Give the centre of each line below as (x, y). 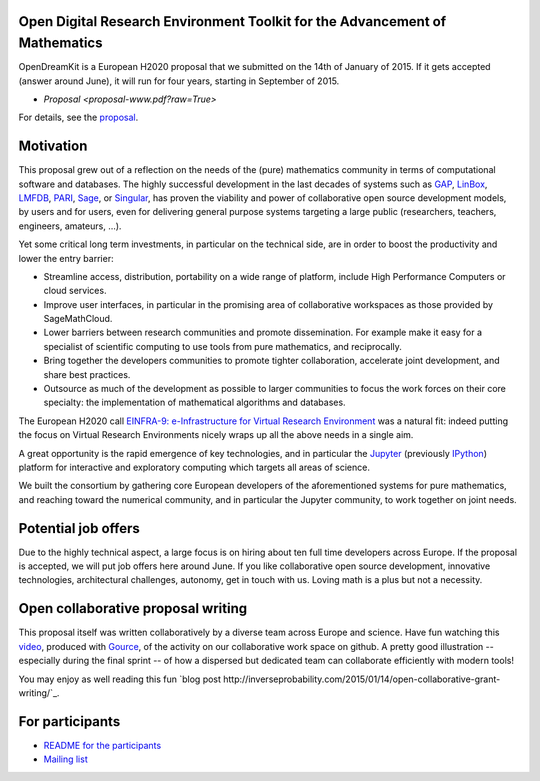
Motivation (53, 146)
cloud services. (75, 291)
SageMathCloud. (78, 319)
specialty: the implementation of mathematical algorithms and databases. (194, 402)
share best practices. (87, 374)
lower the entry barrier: (66, 258)
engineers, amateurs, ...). (70, 226)
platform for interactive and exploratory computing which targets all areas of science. (194, 467)
